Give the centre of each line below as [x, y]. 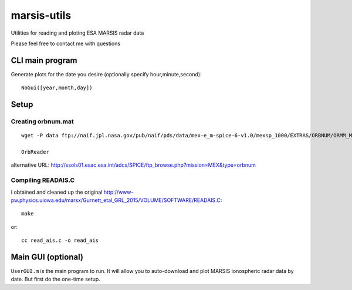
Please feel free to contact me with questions [65, 43]
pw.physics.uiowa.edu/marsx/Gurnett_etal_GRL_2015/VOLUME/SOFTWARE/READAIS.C [116, 200]
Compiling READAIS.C [43, 180]
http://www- [119, 192]
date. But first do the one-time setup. [56, 279]
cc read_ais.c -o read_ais [60, 240]
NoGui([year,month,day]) [57, 88]
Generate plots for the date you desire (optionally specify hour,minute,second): [106, 74]
